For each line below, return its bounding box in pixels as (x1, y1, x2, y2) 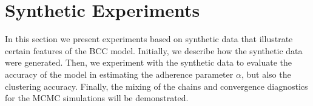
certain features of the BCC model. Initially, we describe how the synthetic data (5, 44, 303, 57)
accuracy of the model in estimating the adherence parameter (5, 67, 234, 80)
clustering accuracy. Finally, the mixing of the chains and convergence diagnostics (5, 79, 308, 92)
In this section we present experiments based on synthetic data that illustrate (5, 33, 293, 45)
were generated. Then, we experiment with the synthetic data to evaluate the (5, 56, 292, 69)
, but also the (241, 67, 291, 80)
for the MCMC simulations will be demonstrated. (5, 92, 189, 104)
